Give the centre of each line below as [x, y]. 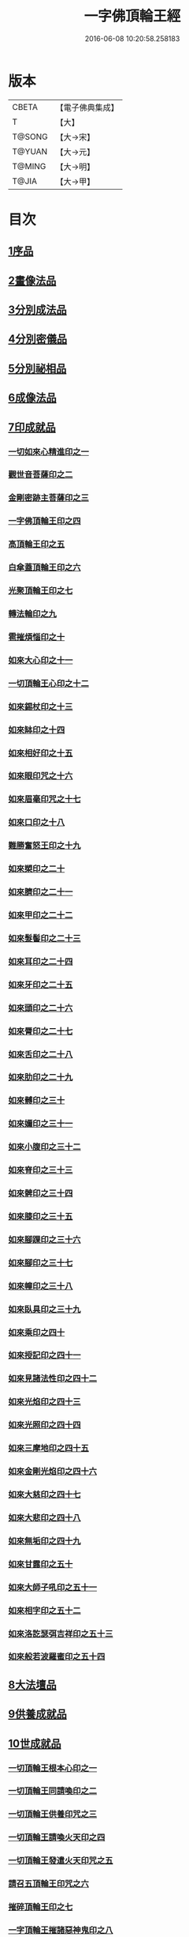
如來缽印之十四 [37, 729]
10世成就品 [35, 1743]
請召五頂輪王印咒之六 [48, 1884]
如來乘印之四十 [37, 1332]
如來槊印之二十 [37, 869]
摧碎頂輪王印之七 [41, 1907]
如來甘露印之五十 [41, 1564]
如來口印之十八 [37, 823]
